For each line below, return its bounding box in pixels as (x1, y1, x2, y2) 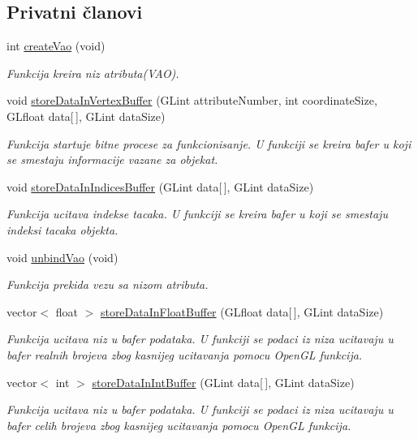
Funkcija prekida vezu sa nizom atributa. (6, 276, 209, 293)
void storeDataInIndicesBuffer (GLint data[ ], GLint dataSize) (6, 178, 314, 195)
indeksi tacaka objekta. (6, 221, 119, 238)
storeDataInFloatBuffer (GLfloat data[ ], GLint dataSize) (100, 303, 384, 320)
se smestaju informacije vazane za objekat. (6, 151, 218, 168)
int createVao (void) (6, 37, 106, 54)
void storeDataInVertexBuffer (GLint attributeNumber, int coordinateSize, (6, 92, 377, 109)
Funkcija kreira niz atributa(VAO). (6, 64, 179, 81)
